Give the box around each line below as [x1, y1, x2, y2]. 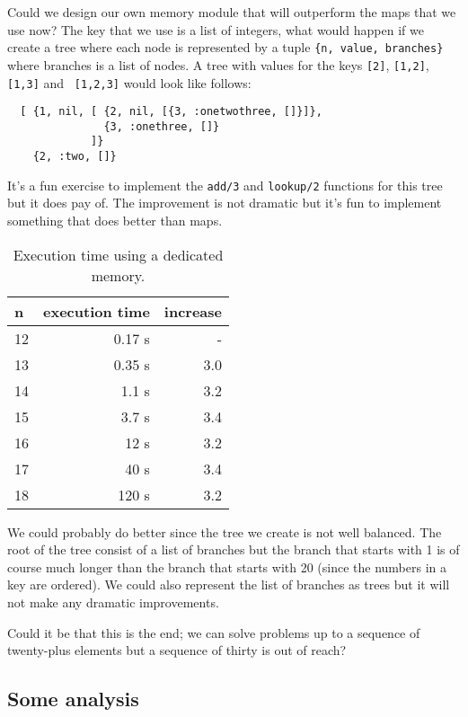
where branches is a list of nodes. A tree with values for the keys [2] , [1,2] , [7, 55, 429, 74]
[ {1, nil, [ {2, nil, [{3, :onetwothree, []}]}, [20, 105, 322, 119]
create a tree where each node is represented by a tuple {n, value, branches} [7, 38, 444, 57]
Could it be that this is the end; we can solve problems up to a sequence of [7, 623, 420, 642]
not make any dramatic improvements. [7, 593, 219, 611]
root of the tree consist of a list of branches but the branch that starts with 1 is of [7, 540, 460, 559]
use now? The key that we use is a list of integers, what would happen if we [7, 20, 424, 39]
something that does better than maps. [7, 211, 223, 230]
